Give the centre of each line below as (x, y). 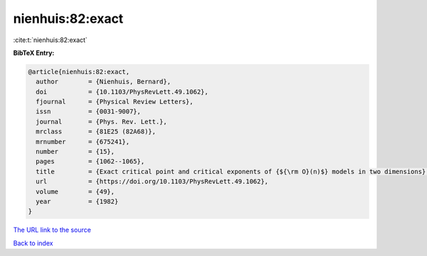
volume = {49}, (75, 191)
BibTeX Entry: (34, 53)
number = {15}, (75, 152)
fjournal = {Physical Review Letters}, (115, 102)
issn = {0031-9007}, (89, 112)
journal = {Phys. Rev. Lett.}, (101, 122)
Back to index (33, 243)
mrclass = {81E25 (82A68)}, (96, 132)
